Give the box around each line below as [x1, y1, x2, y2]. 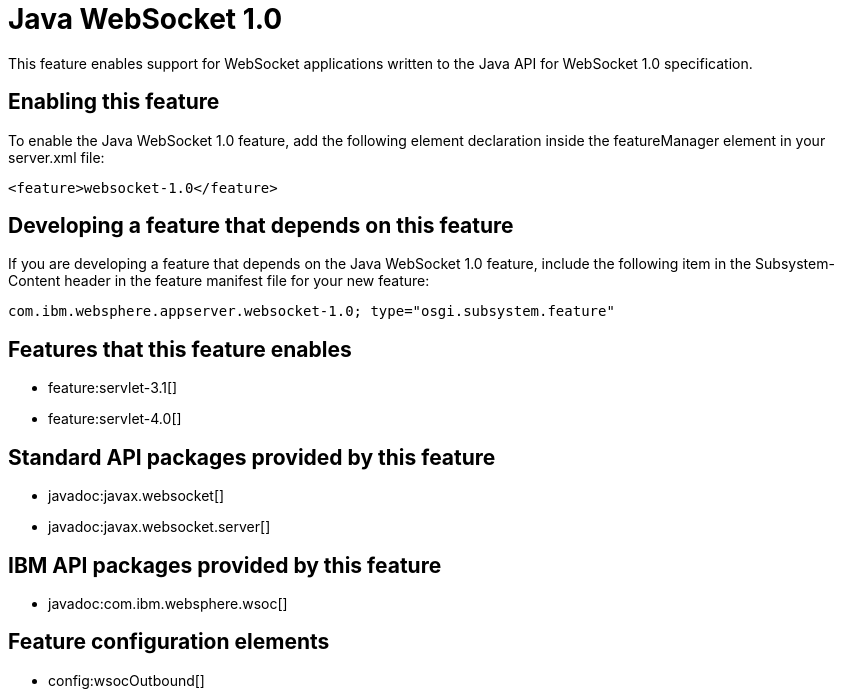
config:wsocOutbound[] [48, 671, 205, 689]
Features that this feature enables [8, 336, 352, 362]
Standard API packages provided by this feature [8, 444, 496, 470]
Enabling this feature [8, 89, 220, 115]
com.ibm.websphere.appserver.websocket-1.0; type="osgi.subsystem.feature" [8, 303, 615, 320]
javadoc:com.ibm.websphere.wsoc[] [48, 594, 288, 612]
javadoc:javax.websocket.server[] [48, 518, 271, 536]
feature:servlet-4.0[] [48, 410, 182, 428]
